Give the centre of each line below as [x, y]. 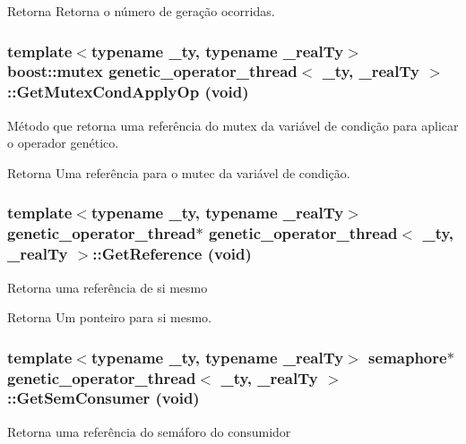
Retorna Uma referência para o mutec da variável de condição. [179, 172]
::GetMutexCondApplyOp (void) [128, 92]
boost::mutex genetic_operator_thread [152, 71]
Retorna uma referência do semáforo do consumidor [149, 431]
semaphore [408, 357]
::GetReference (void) [172, 254]
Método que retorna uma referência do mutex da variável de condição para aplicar [233, 125]
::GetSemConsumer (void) [104, 398]
